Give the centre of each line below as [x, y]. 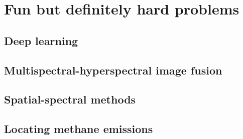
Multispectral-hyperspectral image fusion [113, 70]
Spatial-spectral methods [70, 99]
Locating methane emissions [79, 129]
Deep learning [41, 40]
